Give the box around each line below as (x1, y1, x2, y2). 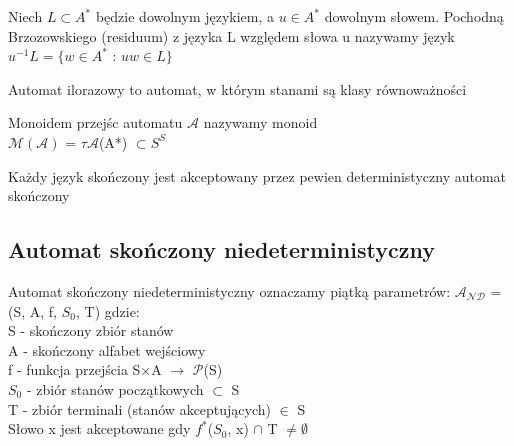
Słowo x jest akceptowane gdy (8, 418, 191, 439)
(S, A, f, (8, 300, 58, 321)
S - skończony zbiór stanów (8, 320, 174, 341)
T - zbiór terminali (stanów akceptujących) (8, 398, 272, 419)
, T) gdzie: (75, 300, 140, 321)
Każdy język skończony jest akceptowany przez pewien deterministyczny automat (8, 165, 507, 186)
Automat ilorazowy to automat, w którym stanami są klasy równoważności (8, 78, 467, 99)
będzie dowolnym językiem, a (95, 6, 275, 26)
